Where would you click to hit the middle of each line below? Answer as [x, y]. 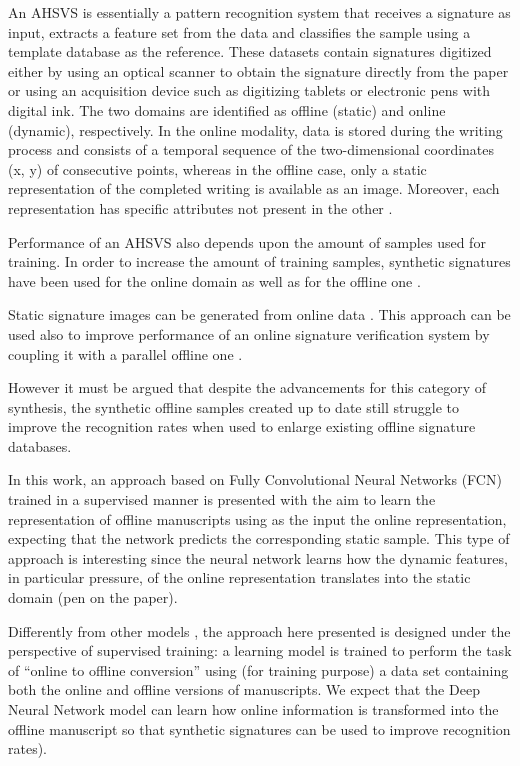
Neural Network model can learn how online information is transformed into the [253, 709]
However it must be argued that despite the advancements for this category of [247, 387]
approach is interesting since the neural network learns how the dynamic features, [258, 557]
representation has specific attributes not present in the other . [200, 207]
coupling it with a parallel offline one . [125, 353]
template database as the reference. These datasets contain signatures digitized [250, 51]
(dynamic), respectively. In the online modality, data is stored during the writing [255, 129]
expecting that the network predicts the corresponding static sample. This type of [259, 538]
